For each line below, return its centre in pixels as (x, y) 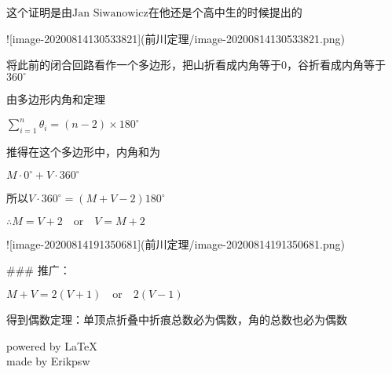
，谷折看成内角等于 (336, 65)
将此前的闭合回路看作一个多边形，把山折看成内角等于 (144, 65)
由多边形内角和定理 (56, 99)
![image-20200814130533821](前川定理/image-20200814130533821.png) (176, 38)
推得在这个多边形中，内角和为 (83, 152)
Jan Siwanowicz (110, 13)
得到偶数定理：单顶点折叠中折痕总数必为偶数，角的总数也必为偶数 (177, 320)
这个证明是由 (39, 12)
